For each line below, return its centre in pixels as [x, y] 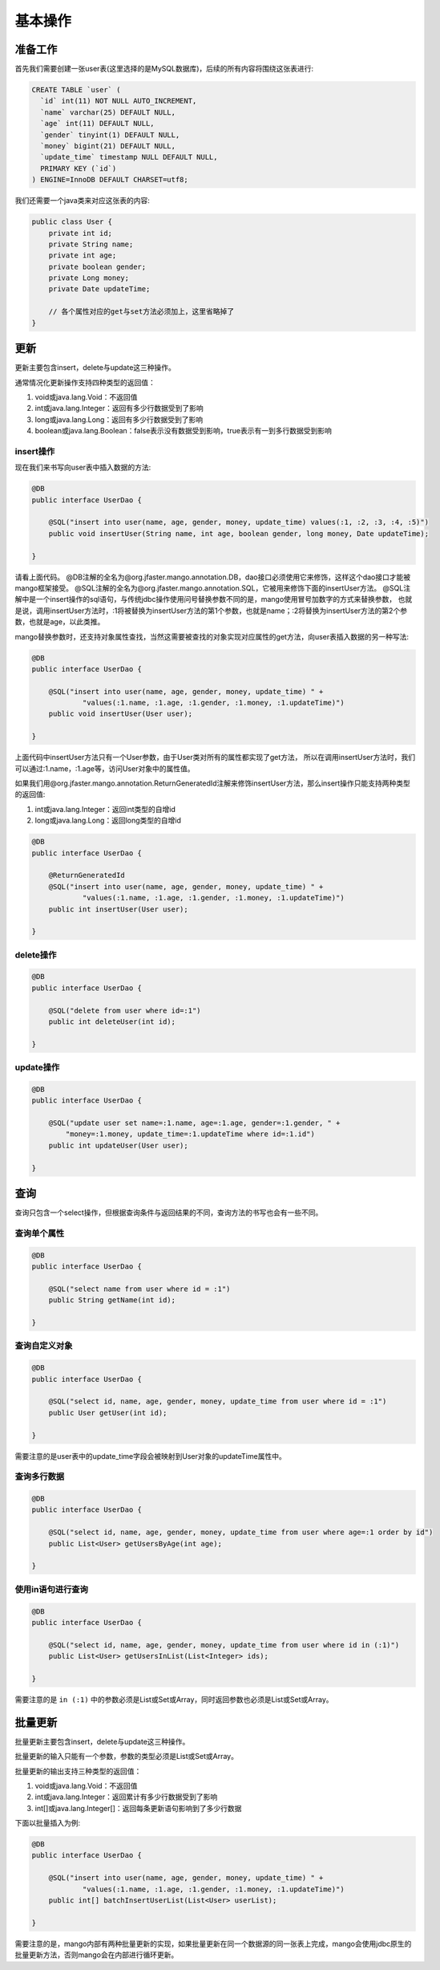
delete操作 [36, 955]
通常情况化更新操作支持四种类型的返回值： [85, 382]
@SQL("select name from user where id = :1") [139, 1289]
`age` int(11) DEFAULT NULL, [98, 124]
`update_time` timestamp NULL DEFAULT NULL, [129, 157]
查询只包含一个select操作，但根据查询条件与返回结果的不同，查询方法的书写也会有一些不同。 [169, 1212]
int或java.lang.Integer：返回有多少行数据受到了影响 [119, 408]
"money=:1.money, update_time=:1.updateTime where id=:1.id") [190, 1134]
